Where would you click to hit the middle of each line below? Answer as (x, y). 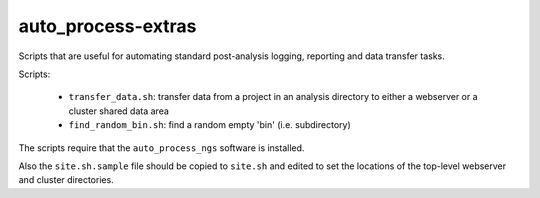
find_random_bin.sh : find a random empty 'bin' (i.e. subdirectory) (210, 125)
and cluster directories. (66, 180)
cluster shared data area (119, 111)
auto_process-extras (107, 26)
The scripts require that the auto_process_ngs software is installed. (161, 147)
